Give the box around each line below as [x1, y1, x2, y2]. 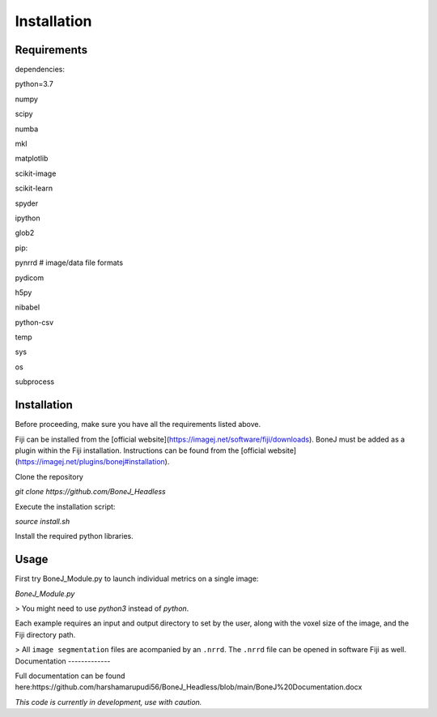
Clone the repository [15, 472, 84, 481]
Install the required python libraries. [15, 531, 134, 541]
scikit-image [15, 169, 57, 178]
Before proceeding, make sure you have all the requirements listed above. [15, 420, 261, 429]
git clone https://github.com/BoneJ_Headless [15, 487, 166, 497]
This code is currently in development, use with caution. [15, 697, 202, 706]
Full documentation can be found [15, 671, 125, 681]
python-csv [15, 317, 54, 327]
